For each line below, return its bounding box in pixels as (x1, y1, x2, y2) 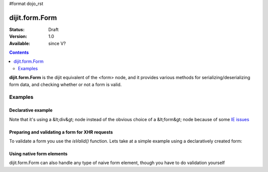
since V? (48, 40, 66, 46)
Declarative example (9, 107, 53, 113)
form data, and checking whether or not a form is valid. (9, 82, 122, 87)
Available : (9, 40, 31, 46)
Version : (9, 34, 27, 40)
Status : (9, 26, 25, 32)
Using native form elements (9, 151, 68, 157)
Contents (9, 49, 29, 55)
